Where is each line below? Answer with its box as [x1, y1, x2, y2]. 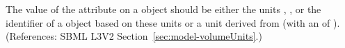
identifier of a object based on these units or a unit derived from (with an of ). [6, 15, 340, 29]
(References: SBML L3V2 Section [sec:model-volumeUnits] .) [6, 29, 262, 43]
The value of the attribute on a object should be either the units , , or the [6, 2, 321, 16]
